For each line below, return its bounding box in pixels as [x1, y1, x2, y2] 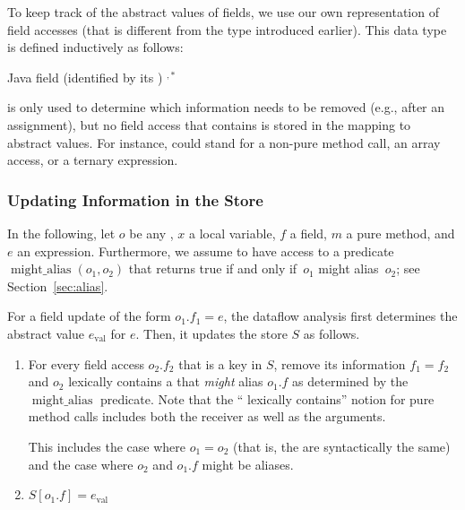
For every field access [28, 354, 144, 373]
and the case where [28, 454, 133, 473]
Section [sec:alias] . [7, 276, 108, 295]
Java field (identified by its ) [7, 67, 163, 86]
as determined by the [292, 372, 409, 391]
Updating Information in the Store [7, 188, 263, 211]
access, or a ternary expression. [7, 151, 178, 169]
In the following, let [7, 223, 116, 242]
